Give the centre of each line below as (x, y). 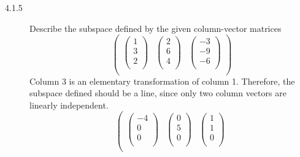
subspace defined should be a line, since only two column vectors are (158, 93)
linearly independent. (69, 105)
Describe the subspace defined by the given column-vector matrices (156, 28)
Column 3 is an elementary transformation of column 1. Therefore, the (162, 81)
